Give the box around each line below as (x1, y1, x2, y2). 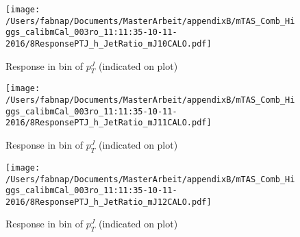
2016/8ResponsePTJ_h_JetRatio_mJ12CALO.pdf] (5, 197, 212, 207)
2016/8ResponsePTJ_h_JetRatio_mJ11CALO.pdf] (5, 118, 212, 128)
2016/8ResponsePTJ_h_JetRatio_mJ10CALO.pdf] (5, 38, 212, 49)
